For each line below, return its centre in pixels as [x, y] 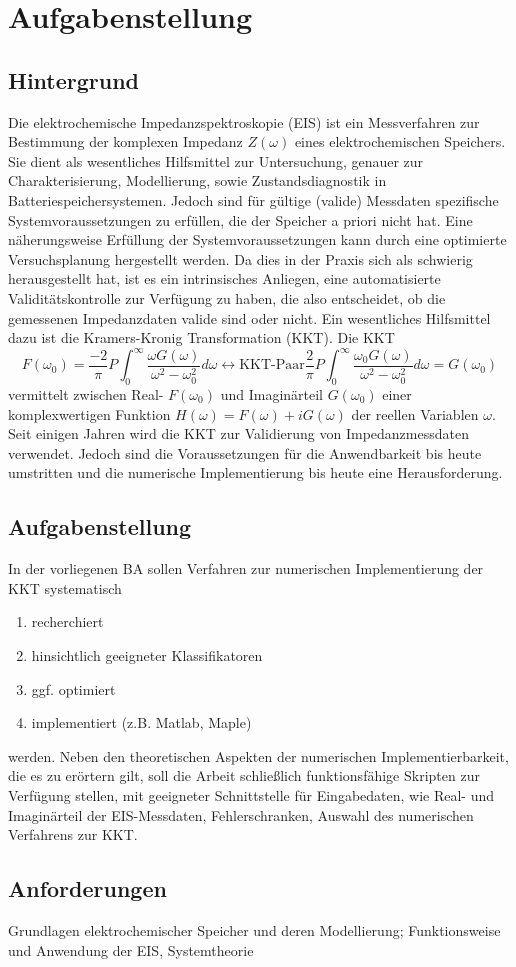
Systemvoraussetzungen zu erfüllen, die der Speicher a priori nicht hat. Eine [240, 219]
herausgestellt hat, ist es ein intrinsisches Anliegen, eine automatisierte [224, 278]
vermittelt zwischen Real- [86, 394]
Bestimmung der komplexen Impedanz [125, 141]
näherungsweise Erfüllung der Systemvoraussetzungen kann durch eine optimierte [257, 239]
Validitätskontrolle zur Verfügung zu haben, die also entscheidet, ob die [227, 297]
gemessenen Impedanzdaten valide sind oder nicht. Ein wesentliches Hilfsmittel [249, 317]
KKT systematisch [65, 587]
